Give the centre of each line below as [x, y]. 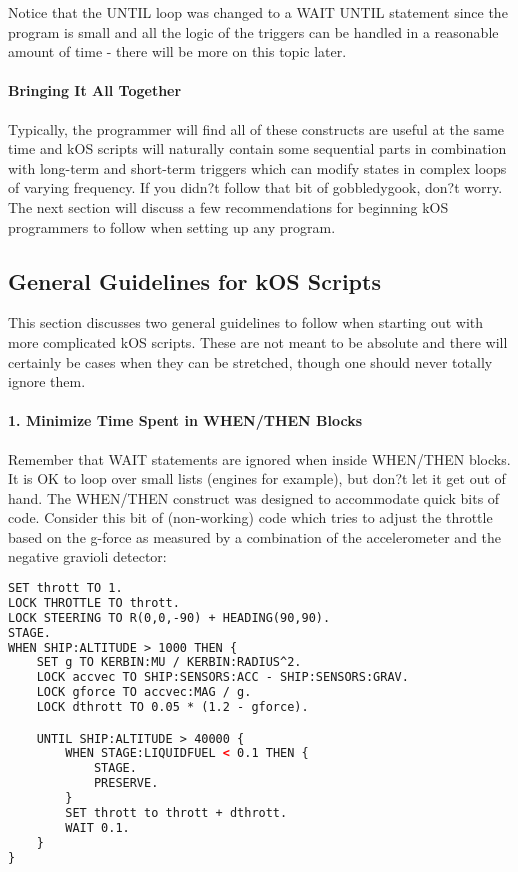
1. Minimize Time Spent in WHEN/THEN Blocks [185, 420]
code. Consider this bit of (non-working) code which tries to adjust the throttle [250, 517]
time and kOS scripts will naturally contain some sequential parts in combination [257, 148]
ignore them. [47, 381]
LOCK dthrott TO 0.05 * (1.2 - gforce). [172, 707]
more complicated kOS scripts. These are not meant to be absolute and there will [258, 341]
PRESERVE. [126, 783]
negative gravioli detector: [87, 556]
